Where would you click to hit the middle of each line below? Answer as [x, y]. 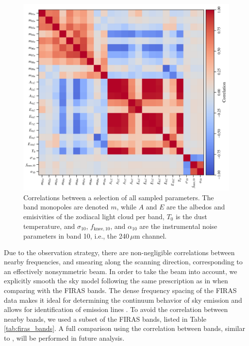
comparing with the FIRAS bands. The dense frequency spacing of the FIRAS [120, 290]
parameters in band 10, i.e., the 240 [76, 236]
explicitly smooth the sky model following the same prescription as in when [116, 281]
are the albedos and [196, 207]
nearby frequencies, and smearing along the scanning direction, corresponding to [123, 262]
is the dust [191, 216]
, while [126, 207]
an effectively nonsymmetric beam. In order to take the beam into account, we [121, 271]
